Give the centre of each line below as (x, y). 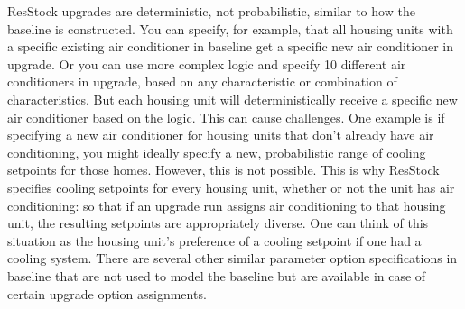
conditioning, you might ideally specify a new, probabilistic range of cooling (217, 152)
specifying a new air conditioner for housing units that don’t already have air (221, 135)
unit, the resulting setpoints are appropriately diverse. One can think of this (218, 223)
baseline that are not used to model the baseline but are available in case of (217, 275)
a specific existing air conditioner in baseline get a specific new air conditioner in (230, 46)
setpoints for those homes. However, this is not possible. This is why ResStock (223, 170)
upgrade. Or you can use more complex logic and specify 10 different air (207, 64)
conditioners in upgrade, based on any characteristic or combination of (202, 82)
